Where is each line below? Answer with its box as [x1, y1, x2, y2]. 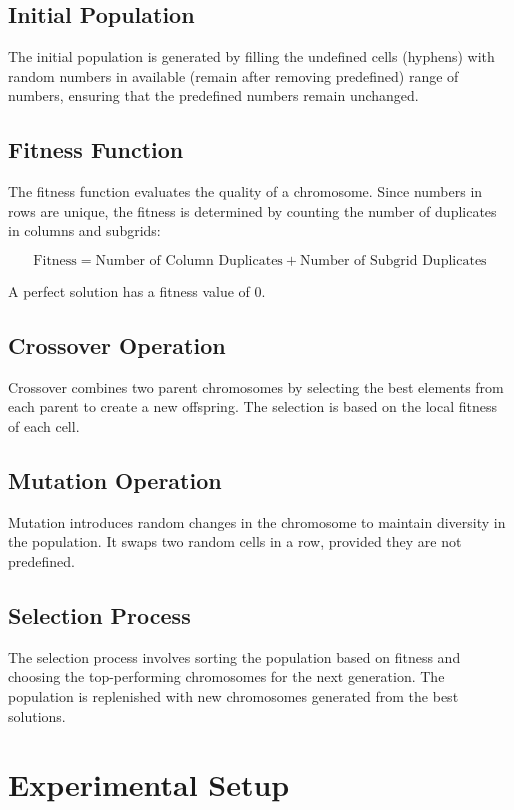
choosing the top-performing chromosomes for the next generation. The [8, 666, 445, 687]
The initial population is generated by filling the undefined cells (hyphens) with [8, 46, 495, 67]
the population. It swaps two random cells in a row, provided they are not [8, 531, 462, 552]
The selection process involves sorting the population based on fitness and [8, 646, 461, 667]
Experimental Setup [8, 764, 290, 805]
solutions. [8, 705, 66, 726]
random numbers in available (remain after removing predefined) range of [8, 65, 459, 86]
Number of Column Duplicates [95, 253, 283, 268]
